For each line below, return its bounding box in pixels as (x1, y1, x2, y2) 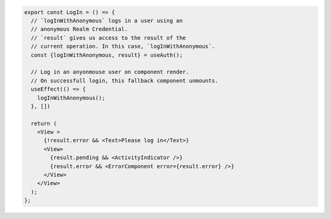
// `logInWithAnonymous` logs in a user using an (31, 17, 183, 24)
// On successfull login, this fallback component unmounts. (31, 77, 219, 84)
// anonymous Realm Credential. (31, 26, 128, 33)
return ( (31, 120, 57, 127)
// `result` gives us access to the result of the (31, 34, 186, 41)
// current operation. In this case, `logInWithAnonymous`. (31, 43, 215, 50)
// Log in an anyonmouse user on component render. (31, 69, 189, 76)
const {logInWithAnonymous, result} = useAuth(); (31, 51, 183, 58)
